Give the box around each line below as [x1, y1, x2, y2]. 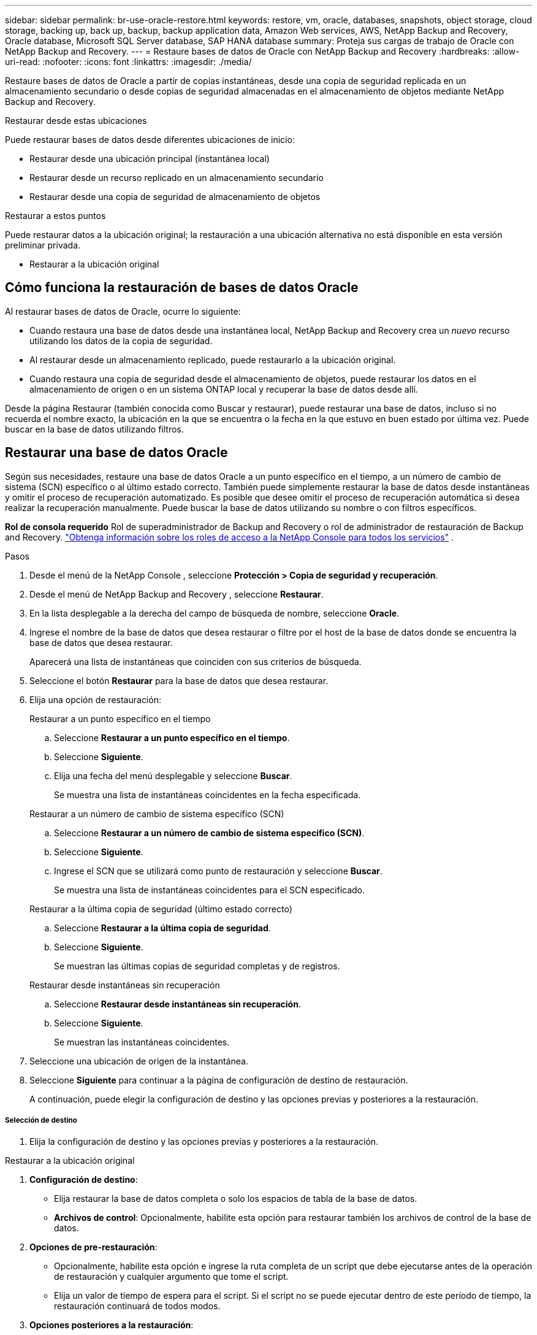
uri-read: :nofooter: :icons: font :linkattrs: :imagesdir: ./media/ [5, 56, 252, 67]
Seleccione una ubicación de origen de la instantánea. [29, 1055, 248, 1066]
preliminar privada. [5, 240, 81, 250]
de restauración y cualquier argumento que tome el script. [54, 1271, 289, 1282]
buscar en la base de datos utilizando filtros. [5, 423, 184, 434]
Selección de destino [5, 1116, 77, 1125]
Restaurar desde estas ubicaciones [5, 115, 147, 126]
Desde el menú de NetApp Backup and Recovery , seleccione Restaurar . [29, 588, 324, 599]
